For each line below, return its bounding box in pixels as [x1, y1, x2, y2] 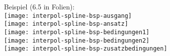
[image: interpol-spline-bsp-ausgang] [4, 12, 132, 19]
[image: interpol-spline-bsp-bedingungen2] [4, 37, 150, 44]
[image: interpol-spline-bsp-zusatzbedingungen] [4, 45, 168, 53]
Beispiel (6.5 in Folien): [4, 1, 75, 11]
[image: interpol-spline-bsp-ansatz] [4, 20, 128, 28]
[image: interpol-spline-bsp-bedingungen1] [4, 28, 150, 36]
